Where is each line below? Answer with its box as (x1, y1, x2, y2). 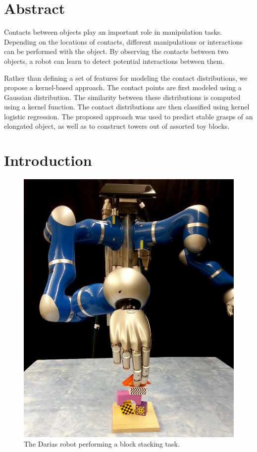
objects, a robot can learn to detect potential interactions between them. (4, 55, 224, 66)
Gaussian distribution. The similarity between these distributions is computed (4, 92, 241, 102)
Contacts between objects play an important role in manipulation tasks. (4, 27, 222, 37)
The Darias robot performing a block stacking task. (24, 439, 180, 449)
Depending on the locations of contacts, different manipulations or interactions (4, 36, 243, 47)
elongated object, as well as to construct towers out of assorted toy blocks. (4, 121, 230, 131)
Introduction (4, 150, 92, 170)
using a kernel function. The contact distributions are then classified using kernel (4, 101, 250, 112)
